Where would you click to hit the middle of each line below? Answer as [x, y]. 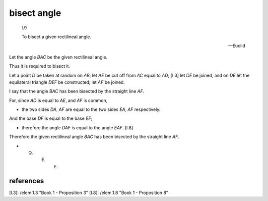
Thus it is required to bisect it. [40, 66]
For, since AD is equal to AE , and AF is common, [58, 100]
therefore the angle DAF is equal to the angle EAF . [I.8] [77, 127]
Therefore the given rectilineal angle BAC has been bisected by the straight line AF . [94, 137]
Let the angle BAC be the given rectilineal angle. [58, 57]
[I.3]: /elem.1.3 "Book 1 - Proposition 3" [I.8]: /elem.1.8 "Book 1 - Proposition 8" [89, 193]
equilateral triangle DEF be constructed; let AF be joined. [67, 82]
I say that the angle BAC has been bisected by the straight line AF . [77, 91]
